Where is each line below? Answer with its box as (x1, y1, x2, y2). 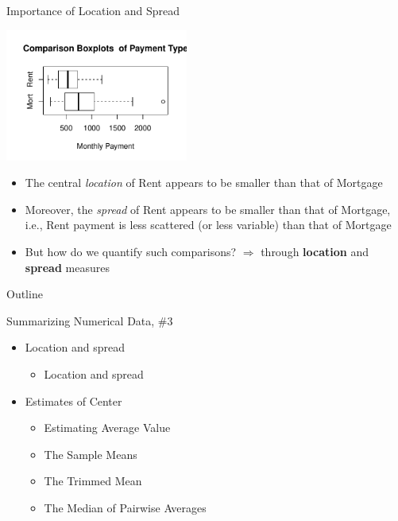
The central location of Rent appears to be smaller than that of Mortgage (25, 174, 383, 191)
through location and (261, 243, 369, 259)
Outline (6, 286, 43, 302)
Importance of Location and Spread (6, 2, 180, 18)
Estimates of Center (25, 392, 122, 409)
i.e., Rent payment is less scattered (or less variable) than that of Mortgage (25, 216, 392, 233)
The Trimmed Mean (44, 472, 142, 489)
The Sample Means (44, 445, 137, 462)
